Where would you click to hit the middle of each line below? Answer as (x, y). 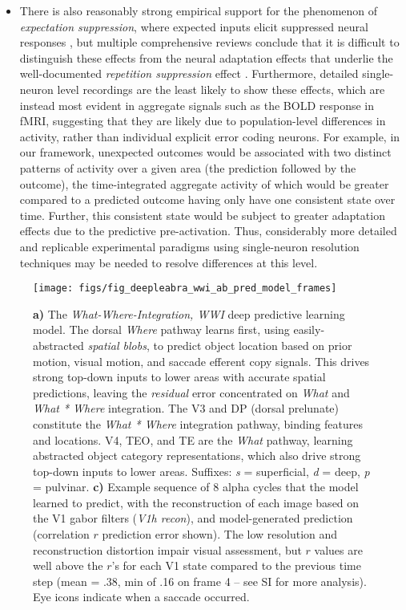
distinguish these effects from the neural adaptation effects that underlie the (206, 57)
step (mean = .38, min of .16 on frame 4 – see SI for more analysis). (200, 581)
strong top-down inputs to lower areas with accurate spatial (179, 377)
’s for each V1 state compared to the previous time (236, 565)
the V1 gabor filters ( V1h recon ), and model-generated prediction (193, 518)
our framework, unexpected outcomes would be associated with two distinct (205, 152)
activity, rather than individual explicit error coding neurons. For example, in (210, 136)
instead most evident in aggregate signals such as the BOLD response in (197, 105)
